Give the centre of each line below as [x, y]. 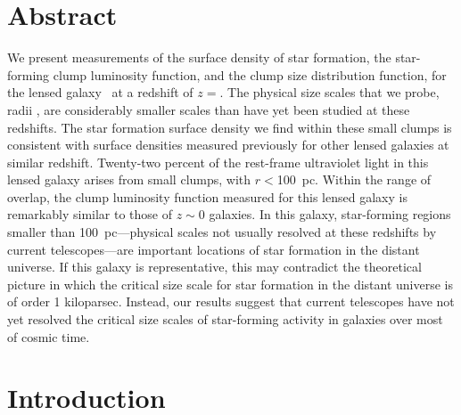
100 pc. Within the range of [354, 179]
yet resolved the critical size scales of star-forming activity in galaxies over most [225, 319]
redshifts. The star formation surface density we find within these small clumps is [230, 127]
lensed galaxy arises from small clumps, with [129, 179]
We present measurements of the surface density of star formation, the [199, 57]
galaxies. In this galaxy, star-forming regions [330, 214]
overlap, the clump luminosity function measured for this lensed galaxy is [207, 196]
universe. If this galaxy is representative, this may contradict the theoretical [214, 267]
